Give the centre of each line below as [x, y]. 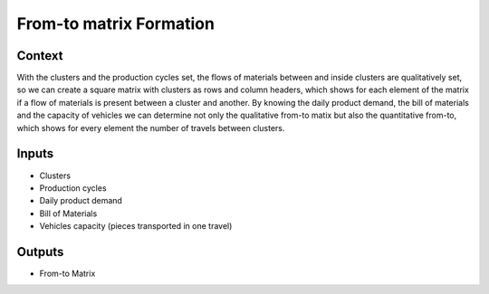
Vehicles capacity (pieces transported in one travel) [136, 226]
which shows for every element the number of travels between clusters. [151, 128]
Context [40, 56]
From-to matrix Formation [115, 24]
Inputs [35, 154]
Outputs [40, 252]
